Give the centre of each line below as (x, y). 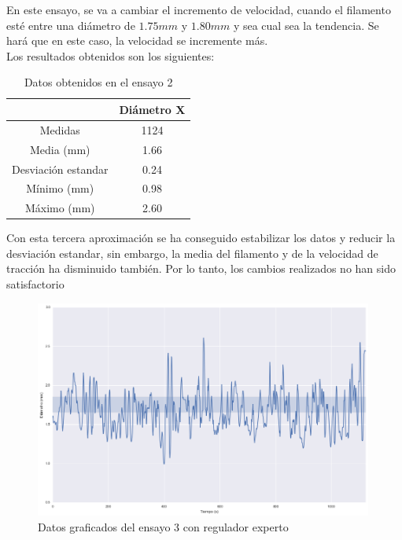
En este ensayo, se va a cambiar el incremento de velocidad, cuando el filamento (199, 9)
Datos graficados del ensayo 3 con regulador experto (163, 526)
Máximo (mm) (60, 208)
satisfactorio (35, 284)
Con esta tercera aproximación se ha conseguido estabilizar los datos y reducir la (201, 238)
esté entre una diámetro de (71, 25)
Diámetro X (152, 109)
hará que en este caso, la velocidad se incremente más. (137, 40)
